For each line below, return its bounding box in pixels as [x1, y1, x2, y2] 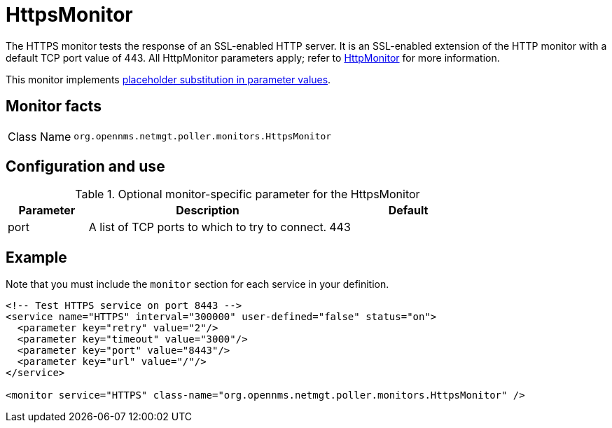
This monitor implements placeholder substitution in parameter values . [6, 73, 331, 85]
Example [6, 248, 67, 266]
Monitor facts [6, 97, 102, 116]
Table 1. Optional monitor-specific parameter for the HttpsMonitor [75, 187, 420, 202]
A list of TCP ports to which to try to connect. [88, 220, 327, 235]
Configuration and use [6, 158, 165, 176]
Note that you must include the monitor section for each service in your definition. [6, 278, 389, 291]
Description [176, 203, 239, 218]
